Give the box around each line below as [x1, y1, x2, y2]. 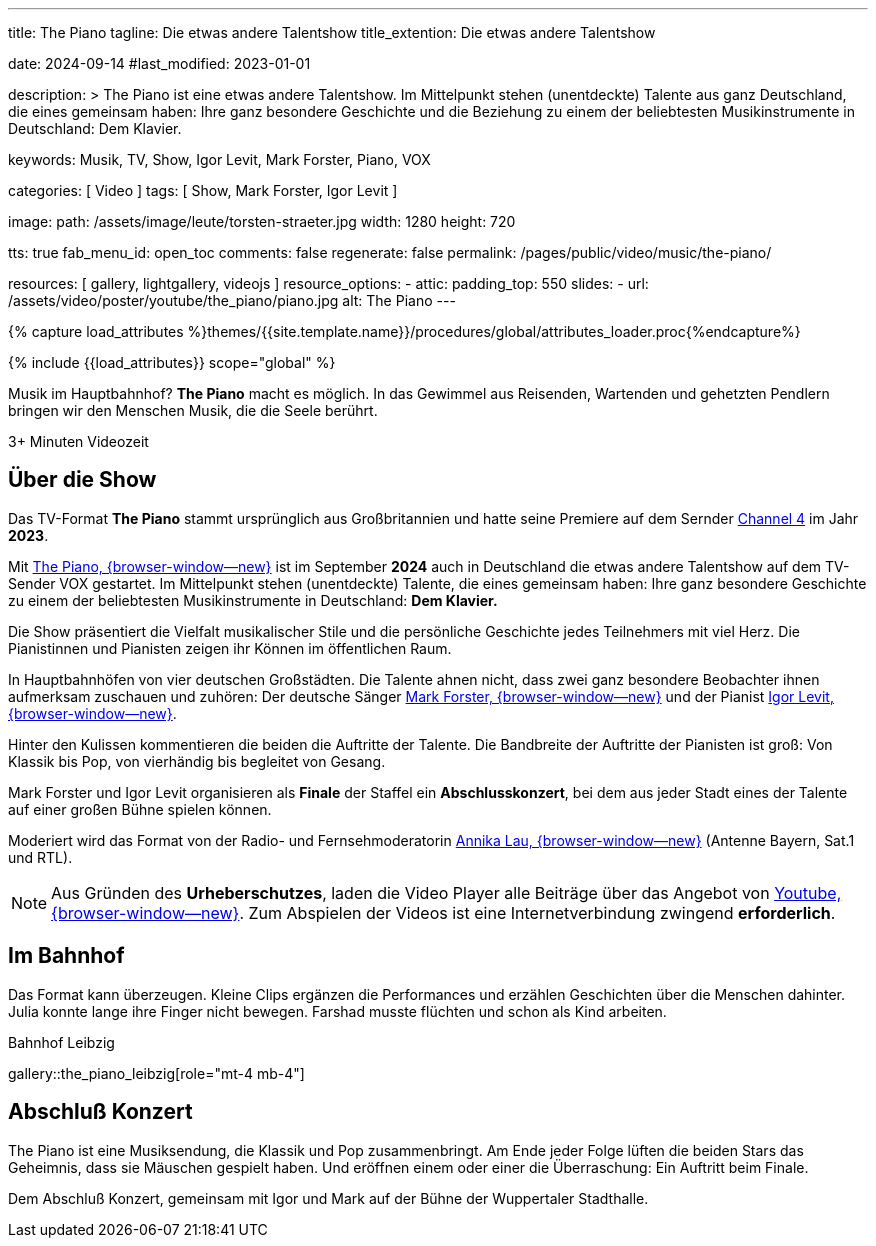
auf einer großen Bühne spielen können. [8, 800, 272, 818]
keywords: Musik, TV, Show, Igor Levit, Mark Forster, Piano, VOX [8, 151, 431, 168]
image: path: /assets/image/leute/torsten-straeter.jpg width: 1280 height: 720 [8, 213, 516, 230]
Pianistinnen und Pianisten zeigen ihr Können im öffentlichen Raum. [8, 639, 452, 657]
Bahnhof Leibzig [8, 1033, 115, 1051]
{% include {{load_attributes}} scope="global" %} [8, 354, 336, 371]
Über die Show [8, 467, 157, 493]
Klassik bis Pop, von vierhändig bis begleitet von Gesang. [8, 752, 386, 770]
